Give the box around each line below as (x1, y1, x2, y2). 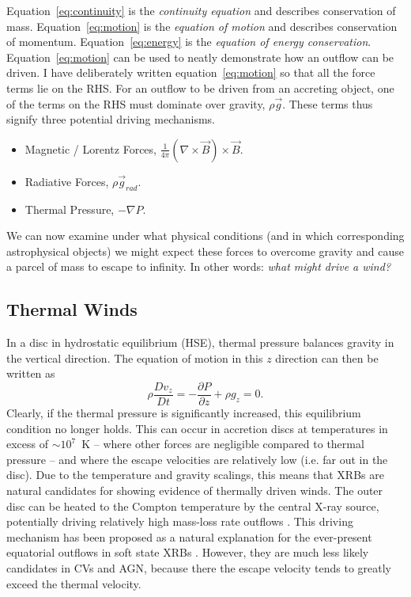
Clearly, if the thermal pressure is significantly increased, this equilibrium (6, 404, 361, 420)
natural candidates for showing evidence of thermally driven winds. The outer (6, 481, 383, 498)
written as (6, 365, 55, 382)
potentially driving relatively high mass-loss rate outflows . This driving (6, 513, 353, 530)
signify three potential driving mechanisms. (6, 111, 215, 127)
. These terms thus (282, 95, 373, 112)
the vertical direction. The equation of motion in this (6, 349, 263, 366)
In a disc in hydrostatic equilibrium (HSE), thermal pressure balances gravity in (6, 334, 394, 351)
